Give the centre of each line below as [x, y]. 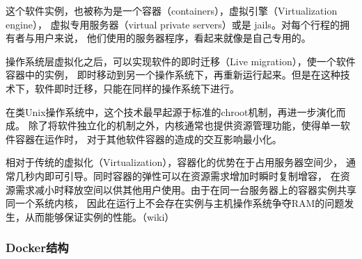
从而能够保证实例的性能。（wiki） [100, 216]
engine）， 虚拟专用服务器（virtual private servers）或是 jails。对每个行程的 [173, 24]
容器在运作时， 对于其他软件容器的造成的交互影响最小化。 [148, 139]
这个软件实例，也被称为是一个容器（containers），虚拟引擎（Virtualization [172, 10]
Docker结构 [37, 248]
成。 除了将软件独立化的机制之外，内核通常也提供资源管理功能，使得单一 [173, 125]
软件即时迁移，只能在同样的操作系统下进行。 [137, 88]
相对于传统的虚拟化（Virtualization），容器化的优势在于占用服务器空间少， [174, 162]
